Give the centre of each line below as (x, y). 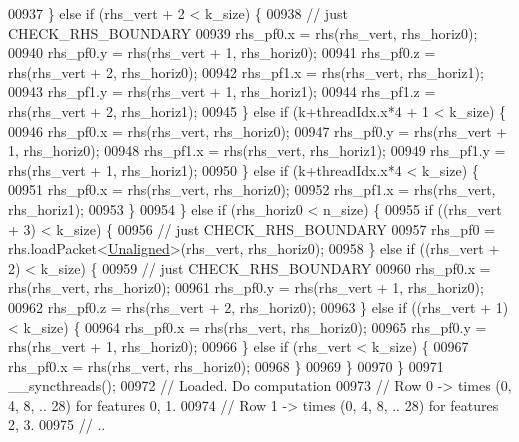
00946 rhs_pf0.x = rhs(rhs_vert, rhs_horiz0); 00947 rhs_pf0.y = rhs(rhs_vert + (258, 130)
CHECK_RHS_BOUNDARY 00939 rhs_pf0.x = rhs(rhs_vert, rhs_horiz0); (243, 32)
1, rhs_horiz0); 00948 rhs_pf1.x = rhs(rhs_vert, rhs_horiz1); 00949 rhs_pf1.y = (257, 150)
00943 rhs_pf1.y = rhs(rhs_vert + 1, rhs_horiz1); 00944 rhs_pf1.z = (222, 91)
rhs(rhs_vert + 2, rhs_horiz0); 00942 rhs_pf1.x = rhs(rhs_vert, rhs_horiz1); (246, 71)
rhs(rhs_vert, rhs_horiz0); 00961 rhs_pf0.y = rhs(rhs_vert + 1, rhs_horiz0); (246, 287)
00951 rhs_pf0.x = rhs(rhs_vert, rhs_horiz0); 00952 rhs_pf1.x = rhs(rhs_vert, (252, 189)
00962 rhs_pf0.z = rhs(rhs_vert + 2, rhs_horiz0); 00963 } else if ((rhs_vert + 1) (258, 306)
